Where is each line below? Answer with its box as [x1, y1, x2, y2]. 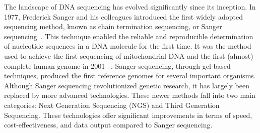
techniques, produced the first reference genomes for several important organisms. [4, 70, 256, 81]
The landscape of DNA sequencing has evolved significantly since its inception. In [4, 2, 256, 12]
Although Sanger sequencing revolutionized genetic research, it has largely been [4, 80, 249, 90]
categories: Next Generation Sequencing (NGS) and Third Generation [4, 99, 220, 110]
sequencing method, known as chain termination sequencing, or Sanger [4, 21, 222, 32]
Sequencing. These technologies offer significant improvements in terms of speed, [4, 109, 252, 120]
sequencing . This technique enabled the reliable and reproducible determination [4, 31, 253, 41]
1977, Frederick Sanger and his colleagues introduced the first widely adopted [4, 11, 243, 22]
